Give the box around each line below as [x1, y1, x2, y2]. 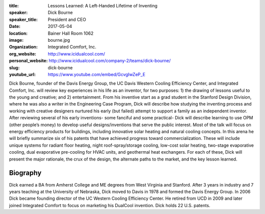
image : [9, 37, 24, 43]
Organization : [9, 44, 38, 50]
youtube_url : [9, 71, 36, 77]
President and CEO [48, 16, 86, 22]
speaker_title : [9, 16, 38, 22]
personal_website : [9, 58, 48, 64]
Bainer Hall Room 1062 [48, 30, 94, 36]
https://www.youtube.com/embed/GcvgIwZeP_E [48, 71, 146, 77]
